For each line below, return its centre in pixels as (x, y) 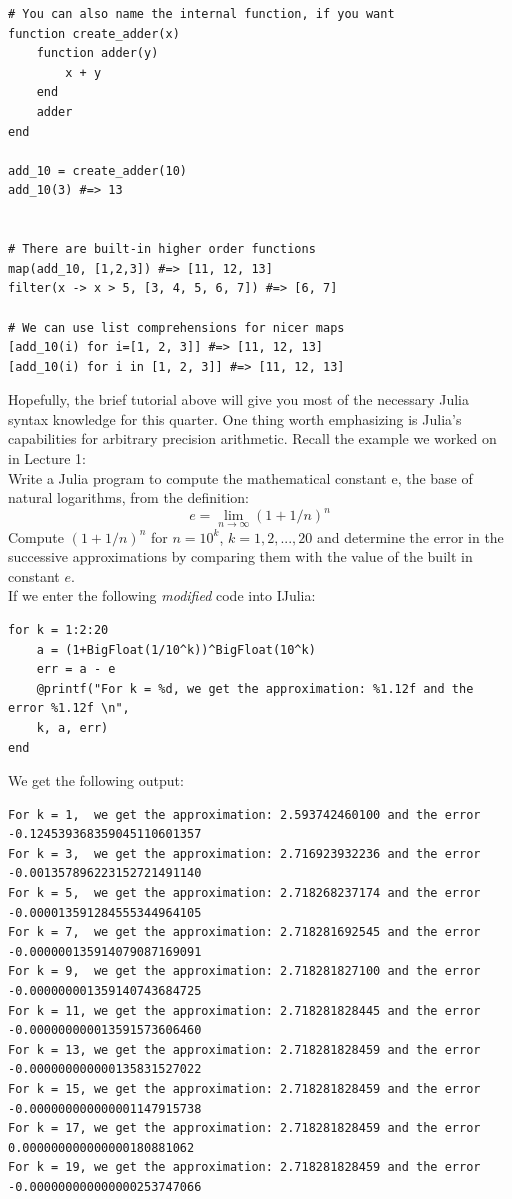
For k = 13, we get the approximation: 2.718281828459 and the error (244, 1049)
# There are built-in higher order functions (162, 249)
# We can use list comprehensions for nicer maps (176, 327)
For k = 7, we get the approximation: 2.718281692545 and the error (244, 932)
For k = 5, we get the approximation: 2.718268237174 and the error (244, 893)
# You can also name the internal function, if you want (201, 14)
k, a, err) (72, 727)
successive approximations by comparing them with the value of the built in (240, 556)
